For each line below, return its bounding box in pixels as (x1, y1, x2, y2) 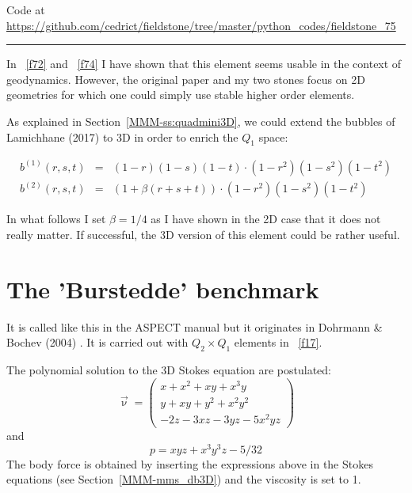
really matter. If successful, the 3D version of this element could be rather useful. (6, 226, 400, 242)
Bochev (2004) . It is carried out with (6, 334, 189, 351)
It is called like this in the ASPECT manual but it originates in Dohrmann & (6, 318, 383, 335)
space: (258, 128, 288, 145)
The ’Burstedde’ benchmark (6, 272, 319, 305)
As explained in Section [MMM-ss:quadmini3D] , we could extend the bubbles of (6, 112, 395, 129)
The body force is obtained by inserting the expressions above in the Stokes (6, 455, 373, 472)
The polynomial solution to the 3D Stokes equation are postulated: (6, 362, 331, 377)
